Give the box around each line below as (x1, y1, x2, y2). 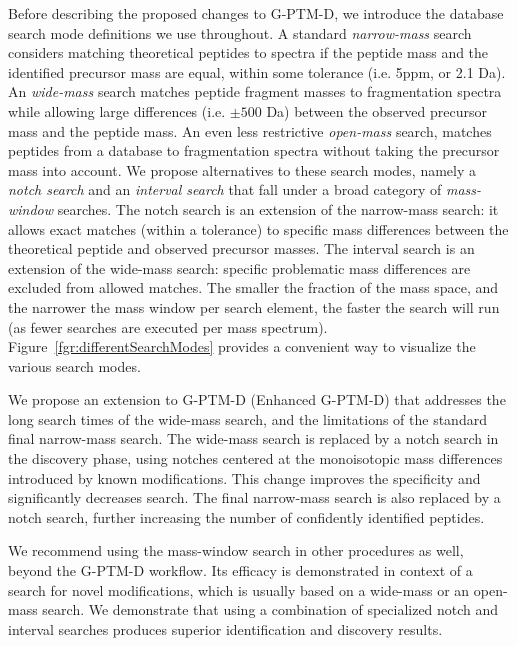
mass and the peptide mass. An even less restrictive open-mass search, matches (8, 120, 492, 141)
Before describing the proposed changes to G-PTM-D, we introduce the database (8, 3, 504, 23)
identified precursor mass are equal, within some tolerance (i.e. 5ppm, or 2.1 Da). (8, 61, 506, 82)
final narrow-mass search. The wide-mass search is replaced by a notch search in (8, 428, 499, 449)
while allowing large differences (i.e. (8, 100, 226, 121)
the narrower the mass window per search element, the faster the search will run (8, 296, 500, 317)
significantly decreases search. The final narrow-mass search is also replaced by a (8, 487, 501, 508)
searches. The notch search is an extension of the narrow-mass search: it (57, 198, 499, 219)
